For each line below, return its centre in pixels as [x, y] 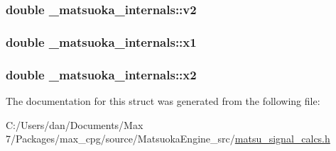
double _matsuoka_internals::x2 [101, 74]
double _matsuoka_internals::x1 [101, 41]
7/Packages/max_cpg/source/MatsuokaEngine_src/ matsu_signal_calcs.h [168, 139]
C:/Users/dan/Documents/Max [75, 124]
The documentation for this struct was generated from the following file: [163, 100]
